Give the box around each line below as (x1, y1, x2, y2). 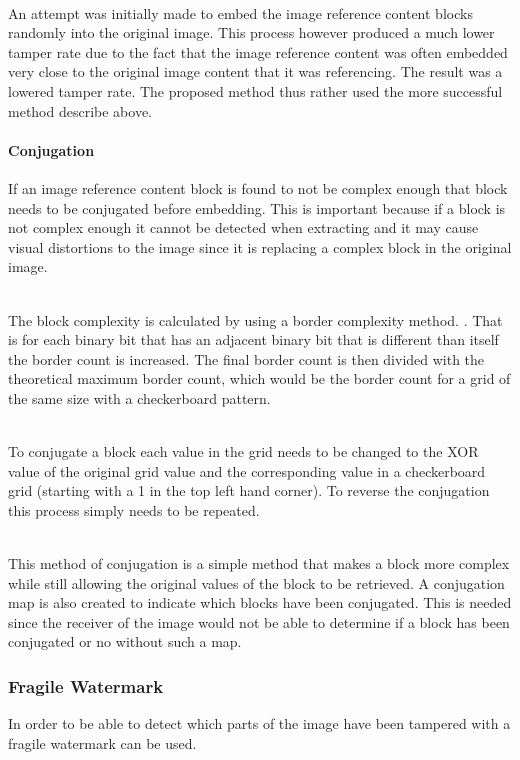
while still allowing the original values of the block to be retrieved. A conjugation (8, 572, 505, 593)
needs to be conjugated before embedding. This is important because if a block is (8, 197, 506, 218)
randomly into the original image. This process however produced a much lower (8, 22, 495, 43)
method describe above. (8, 100, 153, 121)
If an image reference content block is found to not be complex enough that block (8, 177, 508, 198)
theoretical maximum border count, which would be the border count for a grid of (8, 368, 511, 389)
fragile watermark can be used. (8, 732, 197, 753)
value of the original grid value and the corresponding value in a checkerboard (8, 460, 486, 481)
